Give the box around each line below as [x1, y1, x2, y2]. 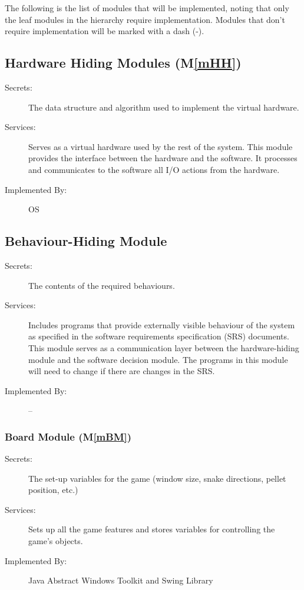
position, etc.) [28, 484, 78, 496]
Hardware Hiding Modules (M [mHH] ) [5, 54, 242, 72]
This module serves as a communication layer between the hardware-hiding [28, 341, 299, 354]
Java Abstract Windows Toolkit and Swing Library [28, 574, 213, 586]
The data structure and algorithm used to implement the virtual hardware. [28, 101, 299, 113]
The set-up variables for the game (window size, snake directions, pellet [28, 472, 286, 484]
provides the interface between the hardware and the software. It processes [28, 152, 298, 164]
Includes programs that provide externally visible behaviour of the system [28, 318, 295, 331]
